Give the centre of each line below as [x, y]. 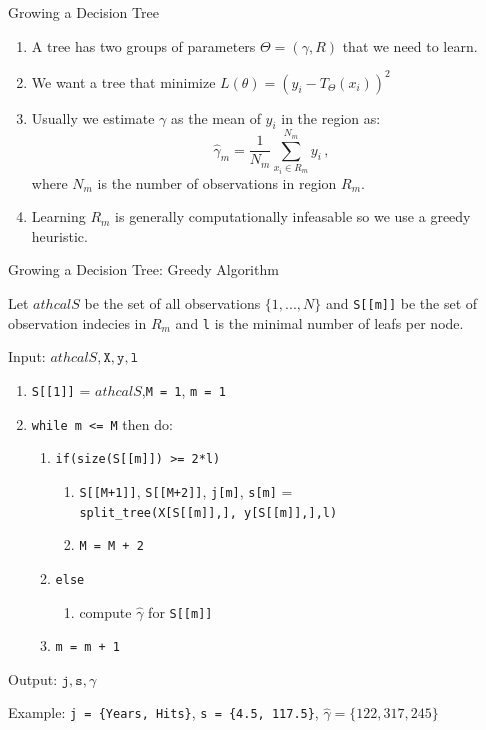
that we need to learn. [410, 45]
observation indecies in [77, 322]
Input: [27, 356]
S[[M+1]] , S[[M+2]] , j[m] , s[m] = [186, 490]
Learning [58, 216]
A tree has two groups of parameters [143, 45]
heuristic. [59, 235]
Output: [33, 678]
